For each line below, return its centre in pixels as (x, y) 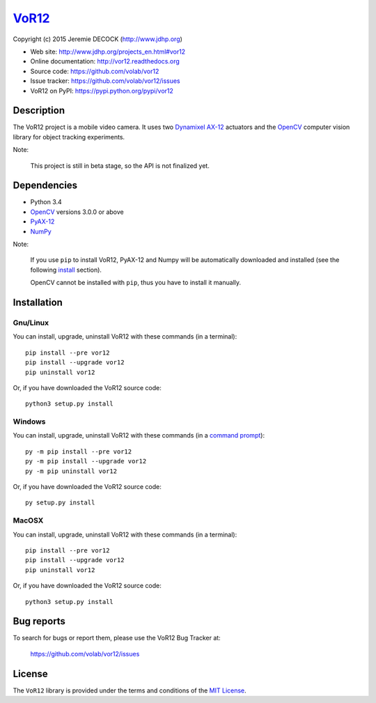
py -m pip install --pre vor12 (79, 451)
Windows (29, 422)
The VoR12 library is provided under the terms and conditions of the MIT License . (130, 690)
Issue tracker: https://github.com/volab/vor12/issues (105, 81)
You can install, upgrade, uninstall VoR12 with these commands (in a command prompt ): (139, 435)
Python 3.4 (46, 202)
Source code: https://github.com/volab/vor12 (95, 71)
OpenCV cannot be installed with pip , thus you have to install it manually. (136, 283)
